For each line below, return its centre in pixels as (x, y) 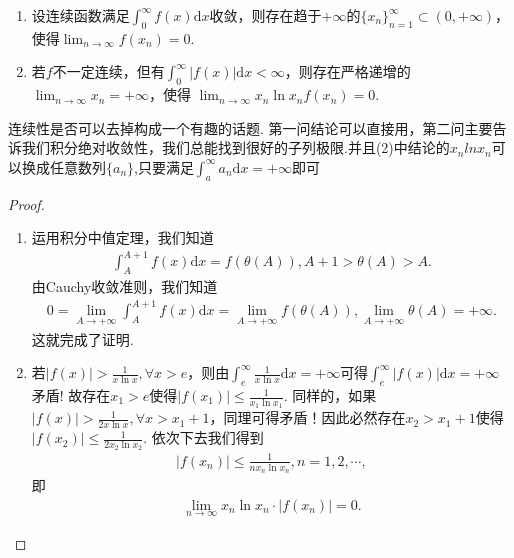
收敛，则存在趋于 (265, 15)
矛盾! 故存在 (71, 395)
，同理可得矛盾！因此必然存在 (307, 417)
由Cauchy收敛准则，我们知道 (124, 286)
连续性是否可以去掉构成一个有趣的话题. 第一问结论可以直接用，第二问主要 (250, 127)
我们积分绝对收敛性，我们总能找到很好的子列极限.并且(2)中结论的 (235, 147)
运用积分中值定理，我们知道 (122, 237)
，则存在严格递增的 (347, 71)
